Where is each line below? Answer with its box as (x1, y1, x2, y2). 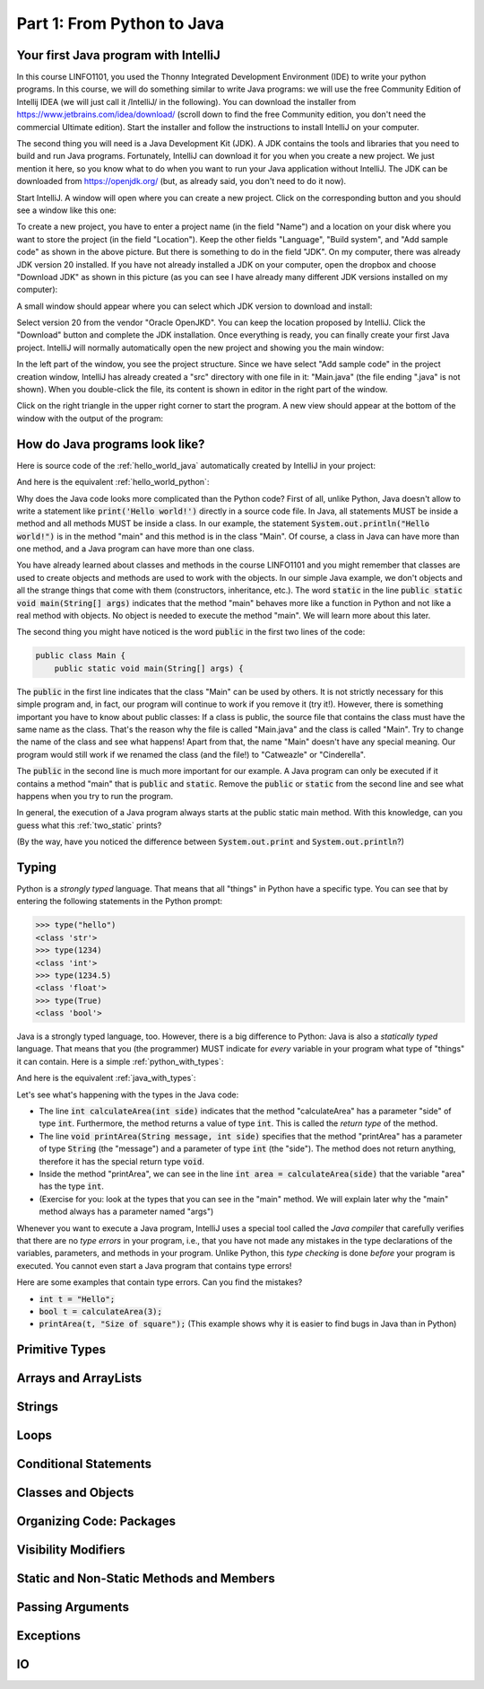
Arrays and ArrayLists (16, 1370, 143, 1386)
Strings (16, 1399, 58, 1414)
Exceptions (16, 1628, 81, 1643)
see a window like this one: (16, 205, 117, 216)
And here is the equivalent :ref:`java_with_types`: (16, 1073, 196, 1084)
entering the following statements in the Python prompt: (16, 896, 223, 907)
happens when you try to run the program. (16, 790, 174, 801)
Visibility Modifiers (16, 1543, 125, 1558)
